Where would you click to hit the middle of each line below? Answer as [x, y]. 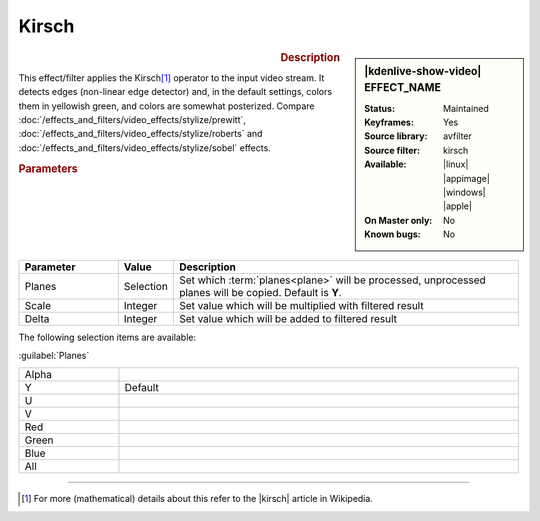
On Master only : [398, 220]
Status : [379, 108]
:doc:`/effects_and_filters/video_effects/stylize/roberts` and [140, 134]
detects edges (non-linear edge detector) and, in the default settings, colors [175, 92]
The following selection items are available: [107, 337]
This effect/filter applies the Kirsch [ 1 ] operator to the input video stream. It [171, 77]
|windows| [464, 192]
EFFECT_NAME [403, 88]
